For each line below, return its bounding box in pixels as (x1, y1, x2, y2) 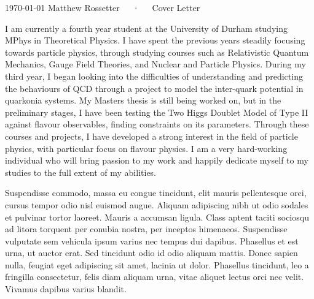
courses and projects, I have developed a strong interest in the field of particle (5, 129, 298, 142)
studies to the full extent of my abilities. (5, 165, 157, 178)
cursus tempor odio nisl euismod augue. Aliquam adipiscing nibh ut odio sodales (5, 198, 308, 211)
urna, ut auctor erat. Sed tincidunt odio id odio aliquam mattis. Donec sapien (5, 246, 298, 259)
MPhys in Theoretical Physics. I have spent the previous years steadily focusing (5, 34, 305, 47)
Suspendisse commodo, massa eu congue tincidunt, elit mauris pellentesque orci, (5, 186, 307, 199)
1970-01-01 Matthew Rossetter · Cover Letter (5, 1, 200, 13)
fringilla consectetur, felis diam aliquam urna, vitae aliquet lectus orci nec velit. (5, 270, 304, 283)
